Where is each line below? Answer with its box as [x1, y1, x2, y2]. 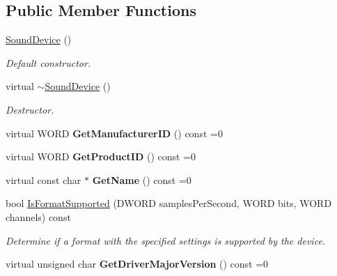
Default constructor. [6, 55, 91, 70]
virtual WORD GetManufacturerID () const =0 [6, 125, 223, 140]
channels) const [6, 209, 71, 224]
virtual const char [6, 172, 81, 187]
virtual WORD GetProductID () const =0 [6, 149, 196, 164]
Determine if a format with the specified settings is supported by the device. [6, 233, 326, 247]
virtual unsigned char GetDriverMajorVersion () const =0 [6, 256, 269, 271]
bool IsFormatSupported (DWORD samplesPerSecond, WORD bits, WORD [6, 196, 332, 210]
